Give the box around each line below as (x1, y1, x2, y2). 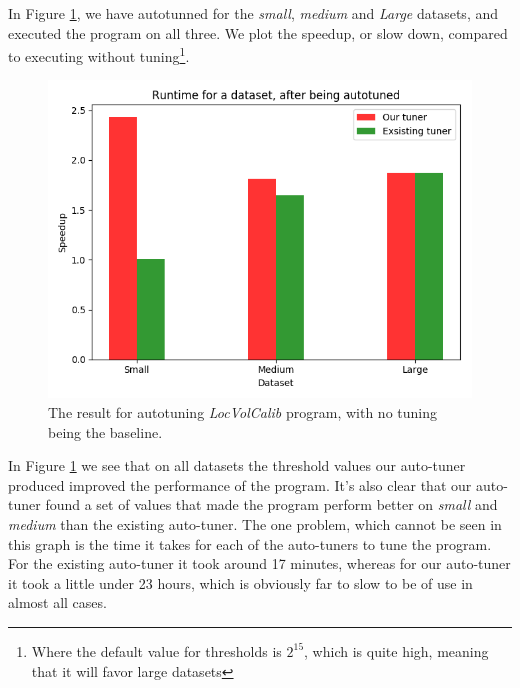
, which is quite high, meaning (304, 640, 489, 661)
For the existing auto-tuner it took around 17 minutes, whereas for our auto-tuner (8, 553, 511, 574)
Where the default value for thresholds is (31, 640, 282, 661)
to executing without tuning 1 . (8, 43, 190, 66)
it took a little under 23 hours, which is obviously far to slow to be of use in (8, 572, 473, 593)
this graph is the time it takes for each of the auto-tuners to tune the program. (8, 533, 492, 554)
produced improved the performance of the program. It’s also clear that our (8, 474, 472, 495)
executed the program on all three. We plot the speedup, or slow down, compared (8, 22, 508, 43)
